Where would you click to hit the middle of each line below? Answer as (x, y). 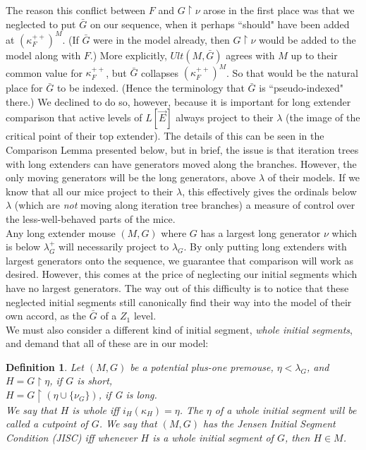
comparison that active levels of (74, 117)
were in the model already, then (161, 39)
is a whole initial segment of (213, 437)
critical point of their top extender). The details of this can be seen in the (165, 136)
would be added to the (307, 39)
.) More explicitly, (128, 55)
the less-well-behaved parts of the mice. (91, 218)
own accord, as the (46, 316)
